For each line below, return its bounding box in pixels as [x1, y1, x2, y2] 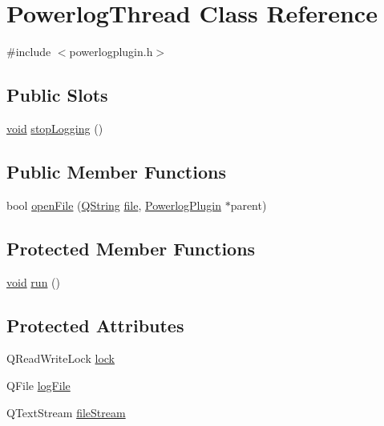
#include [6, 43, 51, 60]
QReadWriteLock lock [6, 350, 115, 367]
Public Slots [6, 82, 108, 107]
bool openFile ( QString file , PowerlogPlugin [6, 196, 221, 213]
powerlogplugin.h [69, 43, 153, 60]
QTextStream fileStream [6, 404, 126, 420]
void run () [6, 273, 60, 290]
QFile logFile [6, 376, 71, 393]
